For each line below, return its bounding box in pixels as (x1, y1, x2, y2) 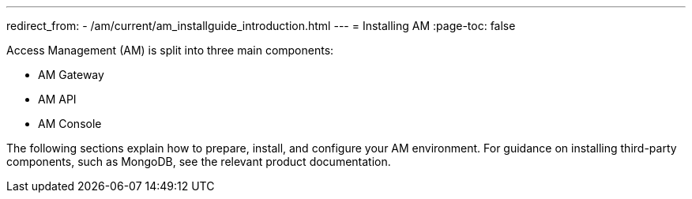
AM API (38, 92, 77, 106)
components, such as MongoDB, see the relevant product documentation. (6, 155, 391, 168)
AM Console (38, 117, 102, 130)
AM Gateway (38, 68, 104, 81)
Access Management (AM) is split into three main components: (6, 43, 334, 57)
